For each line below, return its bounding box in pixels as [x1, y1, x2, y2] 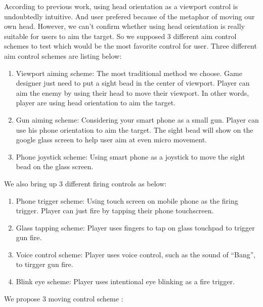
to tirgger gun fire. [16, 259, 73, 270]
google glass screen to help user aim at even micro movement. [16, 134, 207, 145]
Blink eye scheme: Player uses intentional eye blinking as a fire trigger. [16, 276, 235, 287]
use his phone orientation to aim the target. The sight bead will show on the [16, 124, 253, 135]
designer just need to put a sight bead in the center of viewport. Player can [16, 78, 250, 88]
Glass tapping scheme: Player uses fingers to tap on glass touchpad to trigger [16, 222, 255, 233]
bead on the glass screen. [16, 161, 94, 172]
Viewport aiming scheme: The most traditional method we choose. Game [16, 67, 242, 78]
